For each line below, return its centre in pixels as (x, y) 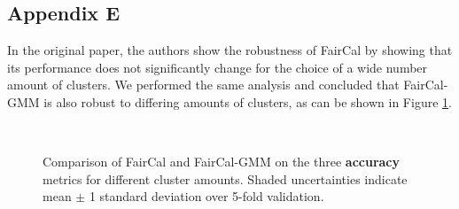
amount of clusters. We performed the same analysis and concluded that (203, 85)
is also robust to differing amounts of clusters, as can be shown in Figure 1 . (248, 101)
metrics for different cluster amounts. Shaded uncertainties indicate (225, 178)
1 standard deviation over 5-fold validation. (206, 196)
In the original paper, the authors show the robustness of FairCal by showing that (230, 50)
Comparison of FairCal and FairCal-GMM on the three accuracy (222, 162)
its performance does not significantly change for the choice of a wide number (218, 67)
